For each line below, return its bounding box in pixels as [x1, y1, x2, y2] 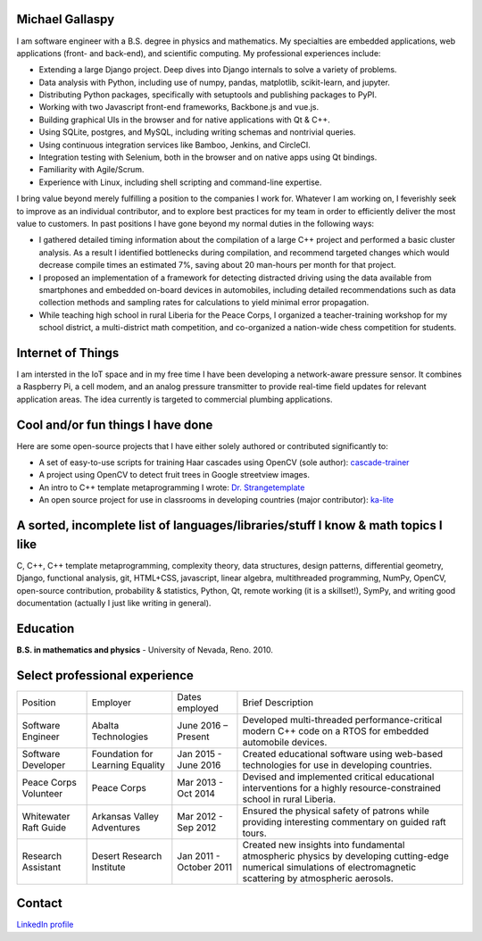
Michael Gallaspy [16, 12, 115, 27]
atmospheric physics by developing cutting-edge [242, 849, 450, 862]
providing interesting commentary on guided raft [242, 815, 446, 828]
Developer [21, 759, 66, 771]
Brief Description [242, 696, 314, 709]
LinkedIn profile [16, 920, 74, 930]
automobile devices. [242, 736, 328, 748]
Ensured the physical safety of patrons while [242, 804, 430, 817]
